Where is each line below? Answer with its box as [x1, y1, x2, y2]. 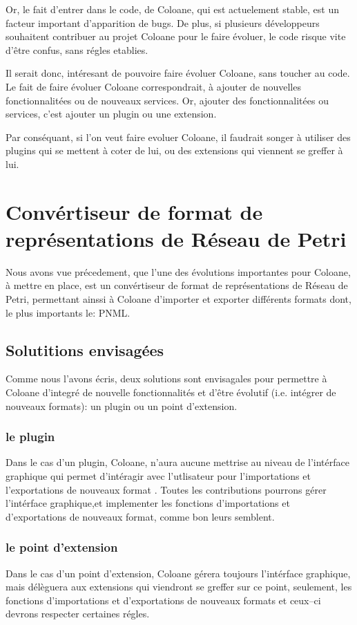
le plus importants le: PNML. [6, 305, 131, 319]
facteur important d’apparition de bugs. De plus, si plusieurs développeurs [6, 15, 320, 30]
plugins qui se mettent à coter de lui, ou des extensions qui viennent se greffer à [6, 143, 343, 158]
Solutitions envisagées [6, 339, 164, 360]
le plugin [6, 428, 55, 445]
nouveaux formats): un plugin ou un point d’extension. [6, 398, 238, 413]
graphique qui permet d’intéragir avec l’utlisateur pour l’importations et [6, 469, 311, 483]
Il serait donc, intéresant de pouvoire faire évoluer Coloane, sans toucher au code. [6, 66, 350, 80]
